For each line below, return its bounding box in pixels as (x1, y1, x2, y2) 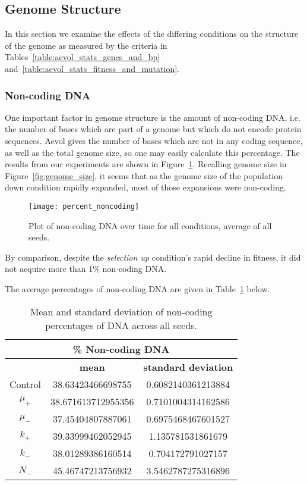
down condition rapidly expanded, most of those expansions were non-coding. (5, 181, 286, 193)
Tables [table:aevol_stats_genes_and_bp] (5, 51, 160, 63)
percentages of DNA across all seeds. (45, 318, 197, 332)
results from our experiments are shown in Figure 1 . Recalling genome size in (5, 158, 287, 170)
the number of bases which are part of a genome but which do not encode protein (5, 123, 302, 135)
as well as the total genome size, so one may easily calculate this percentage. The (5, 146, 300, 158)
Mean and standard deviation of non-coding (30, 304, 213, 318)
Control (10, 377, 41, 391)
